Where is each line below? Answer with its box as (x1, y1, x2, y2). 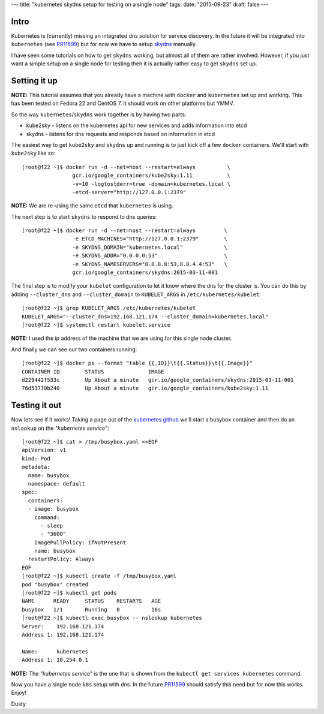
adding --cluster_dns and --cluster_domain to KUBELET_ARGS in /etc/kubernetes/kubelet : (11, 291, 261, 298)
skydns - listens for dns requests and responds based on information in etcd (26, 130, 215, 137)
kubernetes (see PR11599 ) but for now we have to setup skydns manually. (11, 41, 197, 48)
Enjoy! (11, 689, 27, 697)
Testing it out (11, 400, 62, 411)
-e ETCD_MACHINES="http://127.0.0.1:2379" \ (72, 236, 227, 242)
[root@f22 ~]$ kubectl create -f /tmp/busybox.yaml (22, 573, 177, 580)
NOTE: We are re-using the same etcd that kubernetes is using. (11, 202, 173, 209)
